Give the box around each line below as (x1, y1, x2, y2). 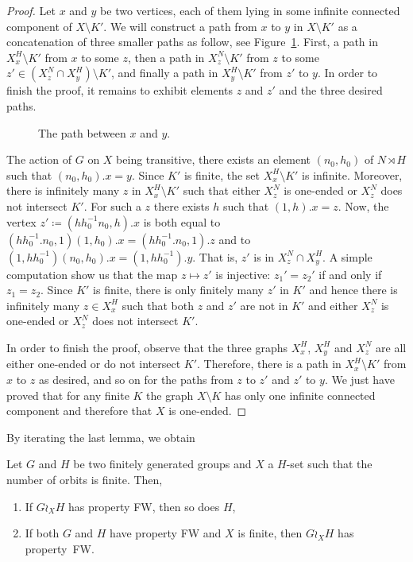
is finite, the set (183, 166, 260, 183)
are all (376, 339, 407, 355)
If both (25, 525, 60, 541)
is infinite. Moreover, (302, 166, 403, 183)
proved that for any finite (6, 386, 129, 403)
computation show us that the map (6, 265, 178, 282)
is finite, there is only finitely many (93, 281, 264, 298)
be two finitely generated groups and (73, 455, 252, 472)
